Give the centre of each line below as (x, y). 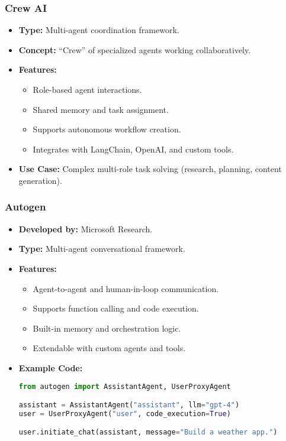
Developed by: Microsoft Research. (86, 228)
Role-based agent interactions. (87, 89)
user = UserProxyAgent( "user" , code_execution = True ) (125, 414)
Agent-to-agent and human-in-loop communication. (126, 288)
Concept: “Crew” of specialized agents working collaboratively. (135, 49)
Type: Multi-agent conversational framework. (102, 249)
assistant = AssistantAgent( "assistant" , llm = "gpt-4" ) (129, 405)
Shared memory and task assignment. (101, 109)
